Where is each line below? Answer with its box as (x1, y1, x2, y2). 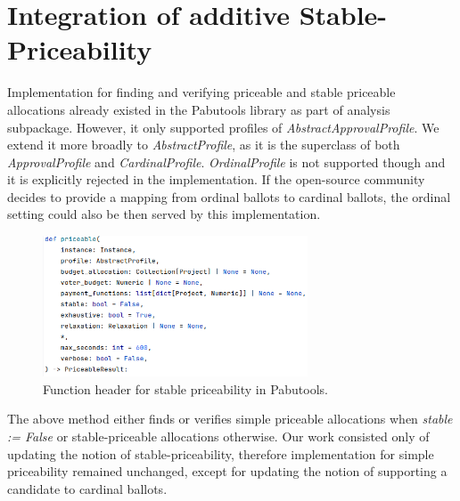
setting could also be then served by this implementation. (7, 205, 321, 223)
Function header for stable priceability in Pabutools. (43, 379, 328, 398)
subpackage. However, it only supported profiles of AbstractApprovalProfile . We (7, 117, 439, 136)
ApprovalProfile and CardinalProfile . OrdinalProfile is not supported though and (7, 152, 446, 171)
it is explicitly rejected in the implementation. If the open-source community (7, 170, 425, 189)
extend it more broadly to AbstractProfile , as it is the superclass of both (7, 135, 400, 154)
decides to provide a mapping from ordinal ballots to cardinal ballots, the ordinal (7, 187, 451, 206)
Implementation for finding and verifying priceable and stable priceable (7, 83, 396, 101)
